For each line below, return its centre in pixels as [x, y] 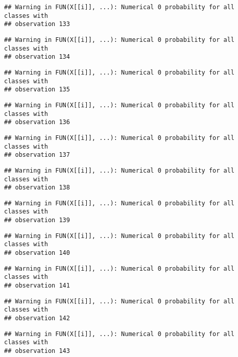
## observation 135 [37, 90]
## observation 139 [37, 220]
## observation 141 [37, 286]
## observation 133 [37, 24]
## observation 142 [37, 318]
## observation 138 [37, 188]
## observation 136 [37, 122]
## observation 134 [37, 57]
